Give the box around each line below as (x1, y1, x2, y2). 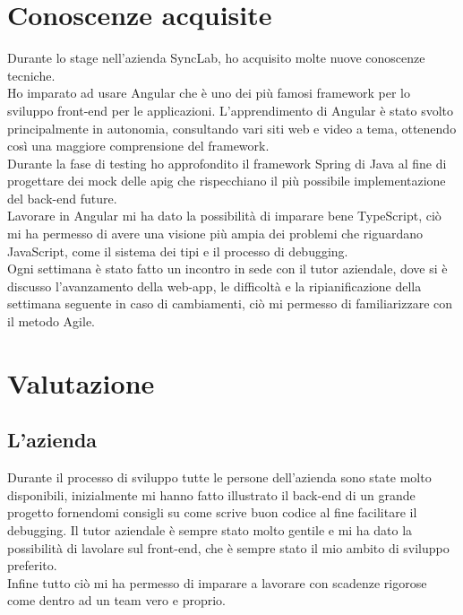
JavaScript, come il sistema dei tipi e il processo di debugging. (7, 241, 348, 260)
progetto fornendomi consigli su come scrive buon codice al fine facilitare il (7, 503, 417, 522)
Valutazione (7, 364, 155, 401)
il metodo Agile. (7, 312, 95, 331)
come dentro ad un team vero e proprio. (7, 591, 226, 610)
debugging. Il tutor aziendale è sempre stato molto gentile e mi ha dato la (7, 520, 413, 539)
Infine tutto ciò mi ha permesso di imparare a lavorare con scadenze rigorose (7, 573, 427, 592)
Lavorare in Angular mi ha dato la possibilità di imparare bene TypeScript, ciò (7, 206, 442, 225)
